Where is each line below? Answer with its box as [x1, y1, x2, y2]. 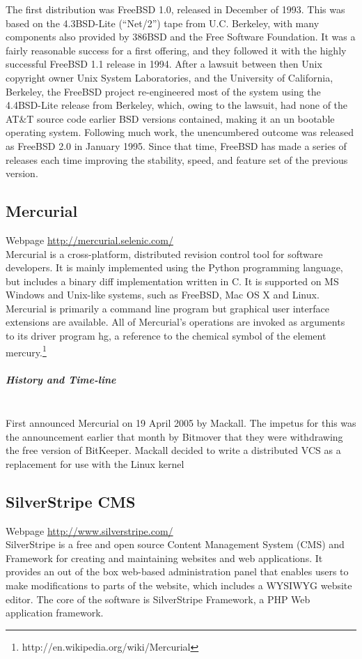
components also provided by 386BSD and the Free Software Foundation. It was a [6, 29, 356, 44]
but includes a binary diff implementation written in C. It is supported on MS [6, 273, 339, 288]
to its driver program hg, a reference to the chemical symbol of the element [6, 328, 326, 343]
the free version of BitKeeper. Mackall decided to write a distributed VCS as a [6, 443, 341, 457]
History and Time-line [6, 372, 116, 386]
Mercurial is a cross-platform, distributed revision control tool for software [6, 246, 323, 261]
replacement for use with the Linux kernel [6, 456, 184, 471]
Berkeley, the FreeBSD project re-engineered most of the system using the [6, 84, 321, 98]
